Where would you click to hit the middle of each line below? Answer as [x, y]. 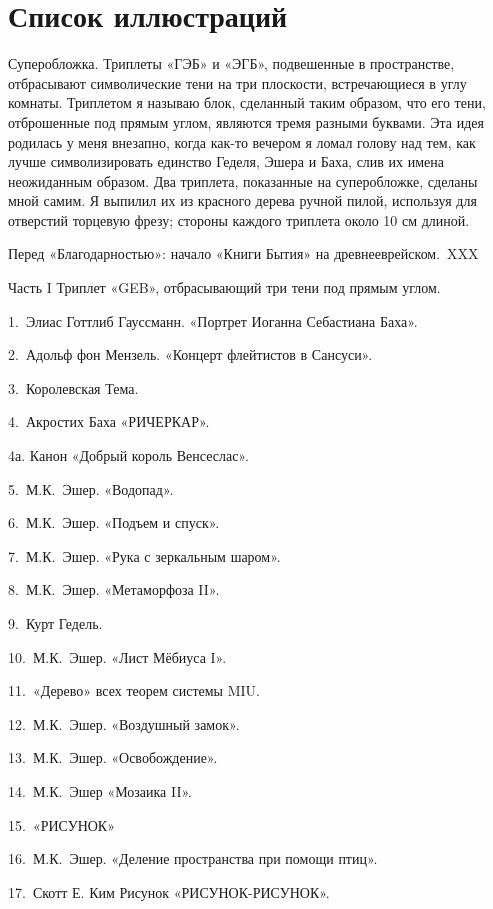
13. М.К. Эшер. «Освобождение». [113, 757]
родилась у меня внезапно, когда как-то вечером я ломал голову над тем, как [242, 141]
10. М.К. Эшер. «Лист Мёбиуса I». [117, 656]
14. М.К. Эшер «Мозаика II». [100, 790]
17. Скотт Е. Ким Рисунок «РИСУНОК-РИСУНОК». [169, 891]
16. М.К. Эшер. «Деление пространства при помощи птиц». [193, 858]
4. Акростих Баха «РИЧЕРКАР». [109, 421]
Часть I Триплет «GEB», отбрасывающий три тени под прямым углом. [224, 287]
